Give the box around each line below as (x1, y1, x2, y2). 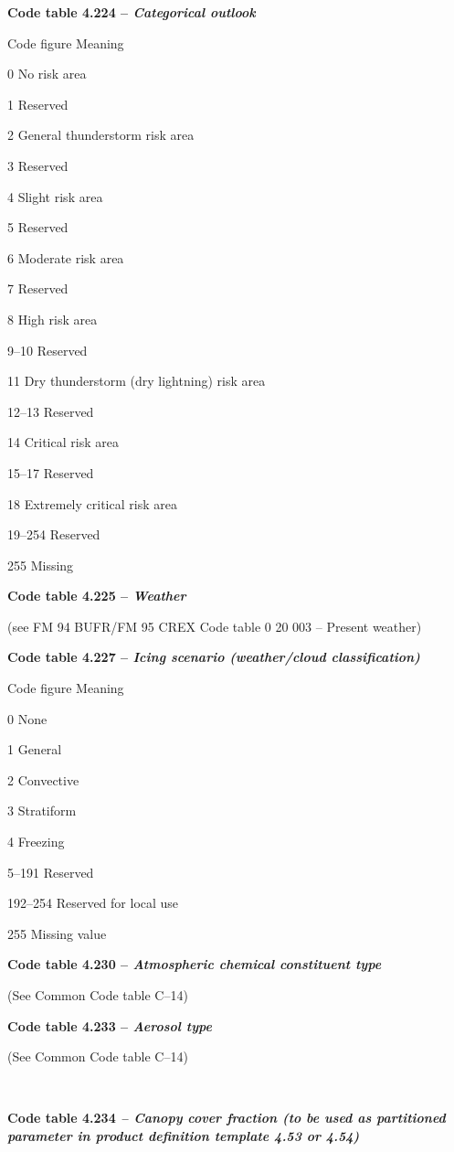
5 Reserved (7, 218, 69, 237)
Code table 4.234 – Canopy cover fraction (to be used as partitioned (7, 1108, 446, 1127)
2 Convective (7, 770, 79, 789)
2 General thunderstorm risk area (7, 125, 195, 144)
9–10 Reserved (7, 340, 88, 359)
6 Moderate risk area (7, 248, 124, 267)
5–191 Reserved (7, 862, 94, 881)
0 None (7, 709, 48, 728)
